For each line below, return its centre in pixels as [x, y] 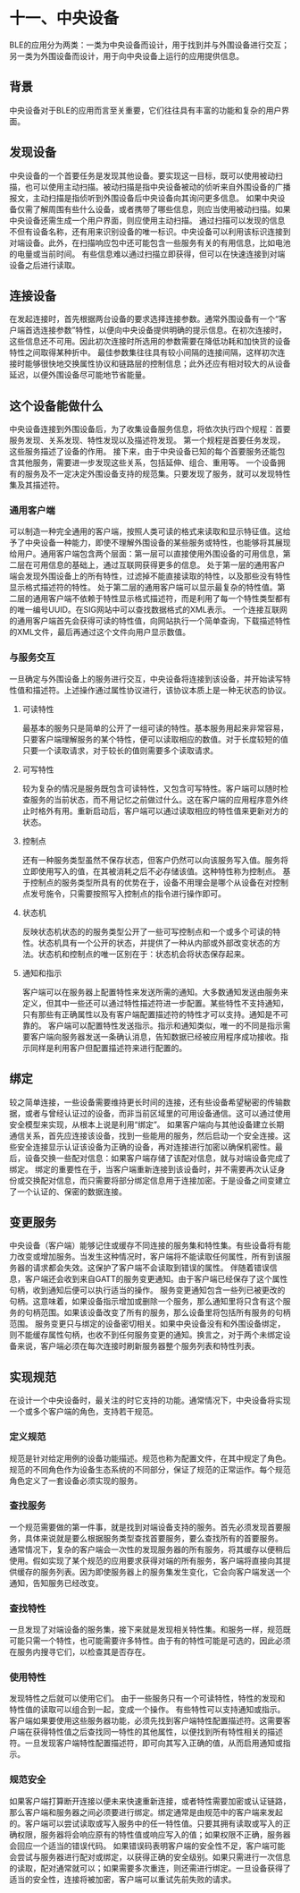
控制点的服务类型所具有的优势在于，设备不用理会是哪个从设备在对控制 [159, 882]
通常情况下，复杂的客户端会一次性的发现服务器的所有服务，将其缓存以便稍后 [150, 1549]
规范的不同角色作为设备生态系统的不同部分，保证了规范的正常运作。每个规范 [150, 1469]
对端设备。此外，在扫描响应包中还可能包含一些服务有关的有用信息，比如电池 [150, 242]
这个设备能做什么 [56, 406]
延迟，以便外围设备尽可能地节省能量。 [79, 375]
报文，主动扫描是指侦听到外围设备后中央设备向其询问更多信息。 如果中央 [143, 198]
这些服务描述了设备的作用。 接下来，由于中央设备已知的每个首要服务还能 [143, 452]
